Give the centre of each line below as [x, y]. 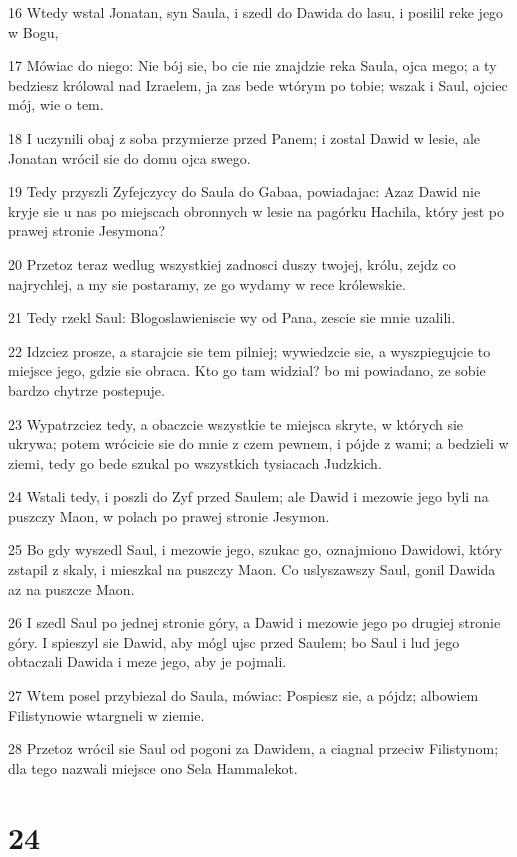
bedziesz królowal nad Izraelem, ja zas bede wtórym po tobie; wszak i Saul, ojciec [258, 84]
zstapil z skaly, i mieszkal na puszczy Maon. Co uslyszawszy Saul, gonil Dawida [252, 569]
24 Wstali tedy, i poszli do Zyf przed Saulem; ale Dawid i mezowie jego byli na [248, 496]
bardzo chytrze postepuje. [86, 389]
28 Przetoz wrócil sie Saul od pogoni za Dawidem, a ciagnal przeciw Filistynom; [253, 748]
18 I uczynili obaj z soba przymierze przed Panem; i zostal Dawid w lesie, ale [244, 137]
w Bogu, [33, 31]
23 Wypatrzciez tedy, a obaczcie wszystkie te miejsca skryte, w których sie [236, 423]
